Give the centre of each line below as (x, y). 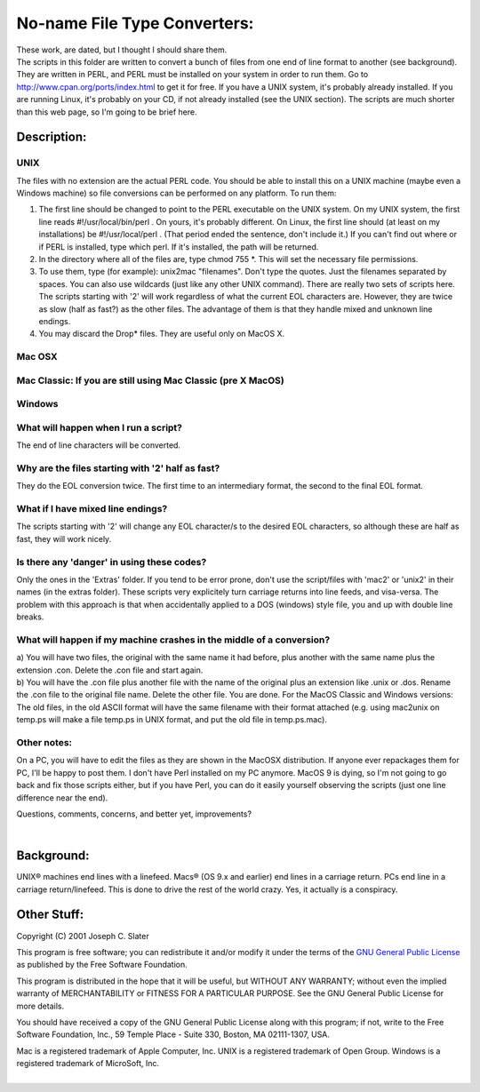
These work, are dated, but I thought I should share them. (122, 50)
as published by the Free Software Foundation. (102, 965)
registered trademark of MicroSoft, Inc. (88, 1064)
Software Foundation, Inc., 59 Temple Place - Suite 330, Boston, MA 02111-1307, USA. (173, 1034)
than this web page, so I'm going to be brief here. (107, 112)
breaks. (30, 617)
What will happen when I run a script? (99, 427)
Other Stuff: (50, 915)
